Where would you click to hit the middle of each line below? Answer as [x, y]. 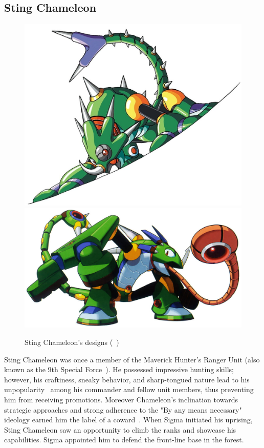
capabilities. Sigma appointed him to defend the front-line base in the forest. [124, 440]
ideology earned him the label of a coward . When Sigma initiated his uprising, [128, 420]
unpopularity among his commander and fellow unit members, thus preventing [129, 389]
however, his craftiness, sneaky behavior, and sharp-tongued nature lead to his [127, 379]
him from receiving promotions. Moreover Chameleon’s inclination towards [121, 399]
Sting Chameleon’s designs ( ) [72, 342]
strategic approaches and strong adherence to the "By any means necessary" [123, 409]
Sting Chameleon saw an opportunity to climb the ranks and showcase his [120, 429]
